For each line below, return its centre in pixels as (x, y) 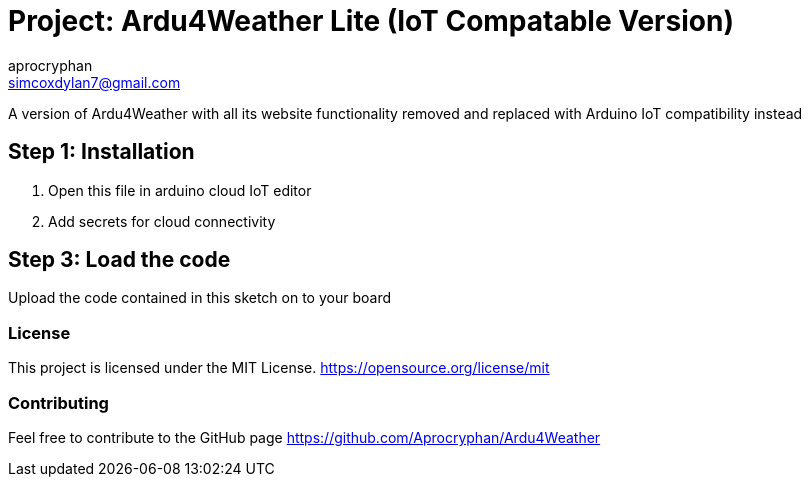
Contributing (58, 402)
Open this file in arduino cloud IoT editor (180, 190)
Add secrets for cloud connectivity (162, 221)
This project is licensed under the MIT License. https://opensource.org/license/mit (279, 368)
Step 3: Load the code (119, 260)
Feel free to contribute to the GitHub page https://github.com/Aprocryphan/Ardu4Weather (304, 437)
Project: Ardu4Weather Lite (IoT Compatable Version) (371, 21)
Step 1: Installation (101, 152)
